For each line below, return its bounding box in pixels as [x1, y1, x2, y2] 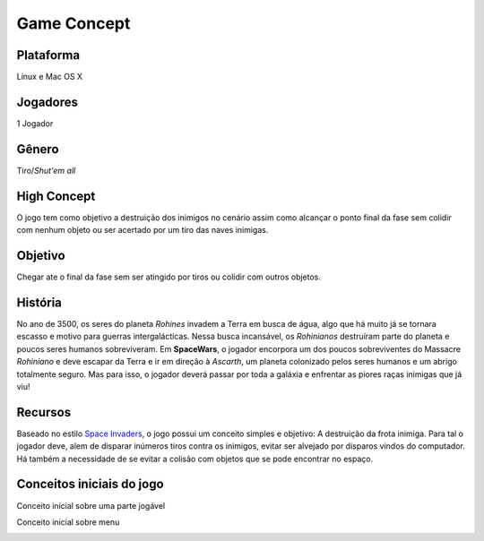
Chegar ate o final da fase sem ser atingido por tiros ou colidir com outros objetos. [16, 271, 322, 282]
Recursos [16, 404, 72, 420]
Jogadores [16, 94, 79, 109]
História [16, 295, 63, 310]
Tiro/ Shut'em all [16, 165, 76, 176]
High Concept [16, 188, 96, 203]
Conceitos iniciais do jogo [16, 477, 165, 492]
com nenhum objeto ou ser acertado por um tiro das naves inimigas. [16, 225, 269, 236]
